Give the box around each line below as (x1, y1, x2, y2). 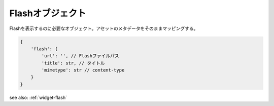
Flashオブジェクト (9, 8, 86, 19)
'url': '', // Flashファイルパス (41, 53, 119, 59)
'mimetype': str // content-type (41, 67, 125, 73)
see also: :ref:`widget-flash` (9, 94, 67, 100)
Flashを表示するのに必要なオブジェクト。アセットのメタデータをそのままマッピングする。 (9, 25, 198, 31)
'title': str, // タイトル (41, 60, 105, 66)
